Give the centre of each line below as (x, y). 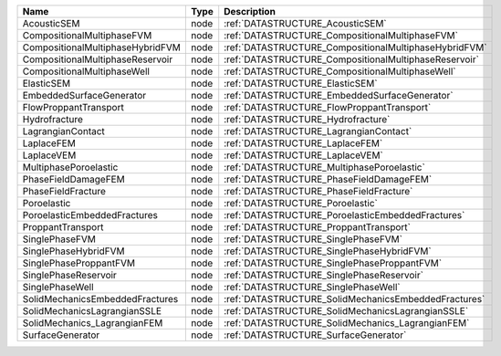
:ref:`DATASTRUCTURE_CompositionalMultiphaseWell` (340, 71)
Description (250, 11)
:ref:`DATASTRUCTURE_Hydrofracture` (307, 119)
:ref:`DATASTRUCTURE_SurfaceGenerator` (315, 335)
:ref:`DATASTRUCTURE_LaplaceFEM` (303, 143)
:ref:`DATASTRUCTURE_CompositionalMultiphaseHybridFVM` (355, 47)
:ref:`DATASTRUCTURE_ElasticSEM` (301, 84)
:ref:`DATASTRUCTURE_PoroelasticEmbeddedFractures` (344, 215)
